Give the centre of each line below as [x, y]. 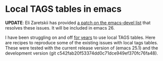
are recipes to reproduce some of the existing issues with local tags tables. [82, 42]
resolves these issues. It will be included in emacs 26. [60, 28]
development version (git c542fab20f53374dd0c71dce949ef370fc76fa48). [82, 53]
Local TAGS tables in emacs [63, 9]
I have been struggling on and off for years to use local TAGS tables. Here [80, 37]
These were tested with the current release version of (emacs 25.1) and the [82, 48]
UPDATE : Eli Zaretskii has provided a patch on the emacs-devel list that [78, 23]
